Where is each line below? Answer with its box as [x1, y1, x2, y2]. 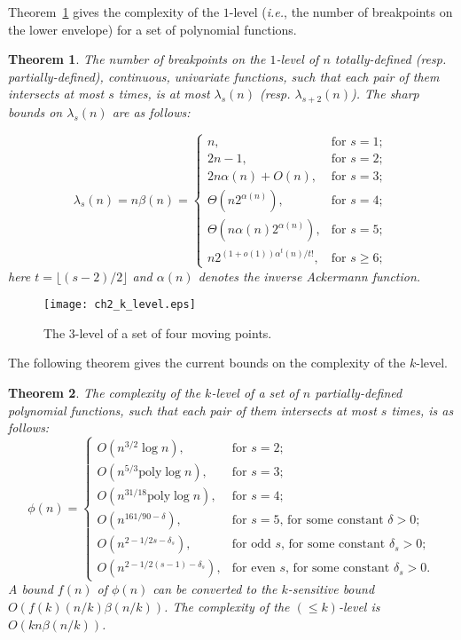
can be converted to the [152, 580, 277, 598]
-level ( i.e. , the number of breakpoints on [229, 3, 453, 20]
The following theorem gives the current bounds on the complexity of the [8, 353, 406, 372]
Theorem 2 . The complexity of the [8, 383, 201, 401]
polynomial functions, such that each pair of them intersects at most [8, 400, 377, 419]
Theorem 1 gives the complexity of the [8, 3, 220, 20]
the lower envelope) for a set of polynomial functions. [8, 20, 297, 38]
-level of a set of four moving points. [74, 323, 272, 342]
